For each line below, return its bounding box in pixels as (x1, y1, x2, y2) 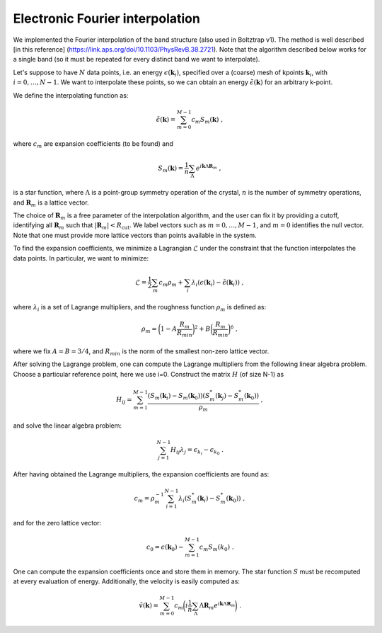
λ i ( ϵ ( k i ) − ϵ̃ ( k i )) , (191, 278, 244, 288)
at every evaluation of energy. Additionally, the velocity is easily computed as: (13, 577, 241, 586)
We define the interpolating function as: (13, 91, 129, 99)
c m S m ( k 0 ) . (199, 543, 234, 552)
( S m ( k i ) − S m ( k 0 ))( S (147, 392, 210, 401)
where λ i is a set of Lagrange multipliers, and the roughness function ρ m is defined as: (13, 302, 267, 313)
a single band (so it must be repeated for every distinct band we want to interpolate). (13, 55, 260, 64)
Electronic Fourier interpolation (13, 11, 201, 26)
